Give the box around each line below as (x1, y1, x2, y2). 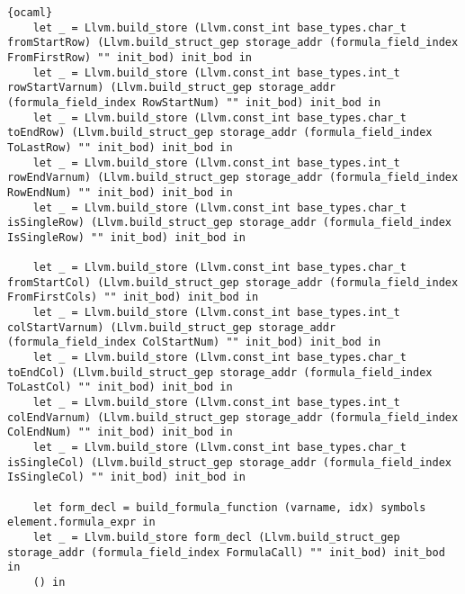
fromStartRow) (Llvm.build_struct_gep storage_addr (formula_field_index (7, 36, 459, 49)
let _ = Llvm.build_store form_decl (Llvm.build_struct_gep (32, 530, 400, 544)
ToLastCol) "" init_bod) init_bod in (7, 381, 233, 394)
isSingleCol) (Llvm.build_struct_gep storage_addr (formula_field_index (7, 455, 452, 469)
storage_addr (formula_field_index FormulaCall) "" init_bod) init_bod (7, 545, 445, 559)
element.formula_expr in (7, 516, 156, 529)
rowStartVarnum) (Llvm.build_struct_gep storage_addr (7, 81, 336, 94)
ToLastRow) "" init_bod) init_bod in (7, 140, 233, 154)
